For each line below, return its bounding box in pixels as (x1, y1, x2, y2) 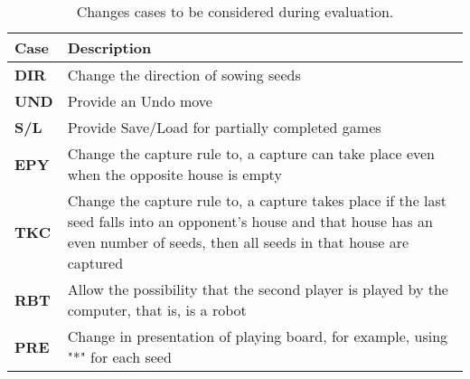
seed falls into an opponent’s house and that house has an (67, 211, 433, 232)
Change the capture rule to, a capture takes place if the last (67, 190, 447, 211)
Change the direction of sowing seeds (67, 64, 301, 85)
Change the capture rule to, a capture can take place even (67, 143, 436, 164)
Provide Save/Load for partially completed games (67, 117, 381, 137)
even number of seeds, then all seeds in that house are (67, 232, 409, 252)
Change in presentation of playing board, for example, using (67, 326, 448, 346)
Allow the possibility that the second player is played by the (67, 279, 448, 299)
